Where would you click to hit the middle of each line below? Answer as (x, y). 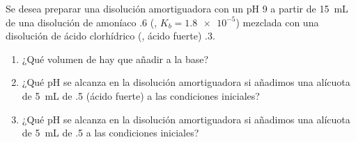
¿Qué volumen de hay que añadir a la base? (115, 59)
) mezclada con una (277, 22)
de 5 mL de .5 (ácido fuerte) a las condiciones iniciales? (141, 95)
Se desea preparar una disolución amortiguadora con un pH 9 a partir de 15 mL (177, 8)
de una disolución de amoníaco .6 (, (82, 22)
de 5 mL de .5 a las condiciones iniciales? (110, 133)
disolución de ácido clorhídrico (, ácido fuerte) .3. (110, 36)
